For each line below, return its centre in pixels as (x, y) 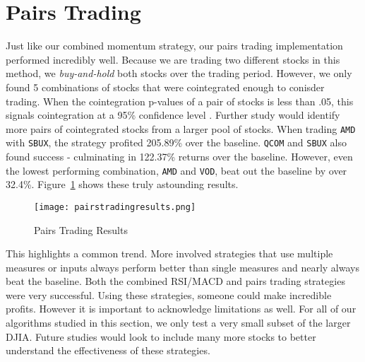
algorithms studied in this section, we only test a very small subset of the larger (178, 323)
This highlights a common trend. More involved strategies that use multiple (169, 253)
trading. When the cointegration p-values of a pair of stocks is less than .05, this (180, 101)
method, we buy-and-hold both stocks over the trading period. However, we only (179, 73)
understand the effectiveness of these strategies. (108, 350)
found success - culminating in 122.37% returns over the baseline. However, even (179, 156)
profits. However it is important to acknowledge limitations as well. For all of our (181, 309)
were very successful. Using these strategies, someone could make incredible (169, 294)
